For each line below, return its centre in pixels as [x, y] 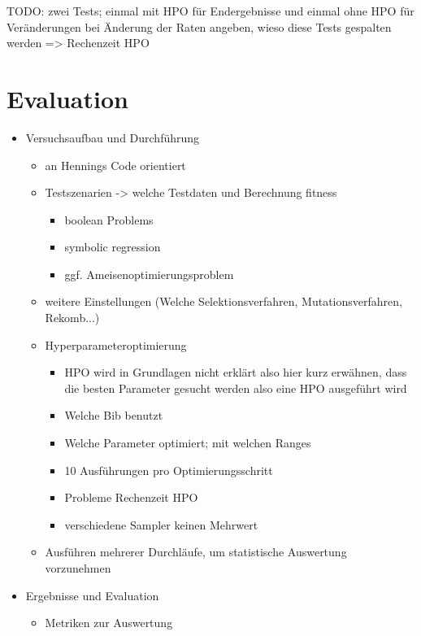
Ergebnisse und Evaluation [92, 595]
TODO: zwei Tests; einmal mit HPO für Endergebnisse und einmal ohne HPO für [210, 11]
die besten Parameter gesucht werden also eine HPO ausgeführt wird [236, 388]
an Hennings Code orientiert [115, 165]
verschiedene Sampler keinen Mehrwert [161, 524]
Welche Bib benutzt [114, 415]
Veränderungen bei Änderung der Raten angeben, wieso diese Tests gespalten [199, 26]
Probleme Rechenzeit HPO [131, 497]
